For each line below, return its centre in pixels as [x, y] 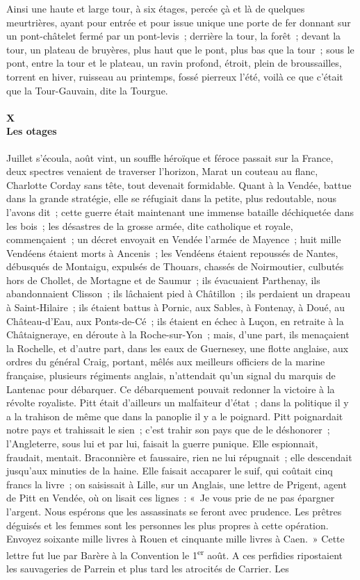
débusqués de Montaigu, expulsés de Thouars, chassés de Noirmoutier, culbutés [175, 266]
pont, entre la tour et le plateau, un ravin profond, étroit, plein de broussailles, [174, 63]
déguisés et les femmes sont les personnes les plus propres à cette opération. [167, 525]
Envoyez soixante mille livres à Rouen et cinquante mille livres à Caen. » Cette [175, 539]
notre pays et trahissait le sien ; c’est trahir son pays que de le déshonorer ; [168, 430]
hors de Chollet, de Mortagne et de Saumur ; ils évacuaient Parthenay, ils [163, 280]
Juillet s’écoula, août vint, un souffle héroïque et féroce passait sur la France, [170, 157]
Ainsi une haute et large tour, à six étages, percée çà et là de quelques [156, 8]
